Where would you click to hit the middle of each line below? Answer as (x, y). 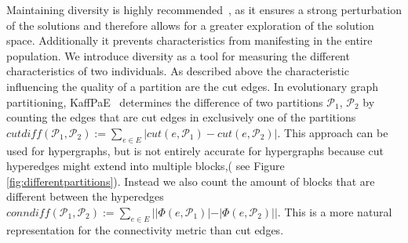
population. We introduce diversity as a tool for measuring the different (178, 55)
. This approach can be (333, 132)
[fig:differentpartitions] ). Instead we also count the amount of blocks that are (191, 181)
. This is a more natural (335, 211)
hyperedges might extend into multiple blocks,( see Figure (146, 166)
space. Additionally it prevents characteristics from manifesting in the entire (189, 40)
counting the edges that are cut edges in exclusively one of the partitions (181, 117)
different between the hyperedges (85, 196)
